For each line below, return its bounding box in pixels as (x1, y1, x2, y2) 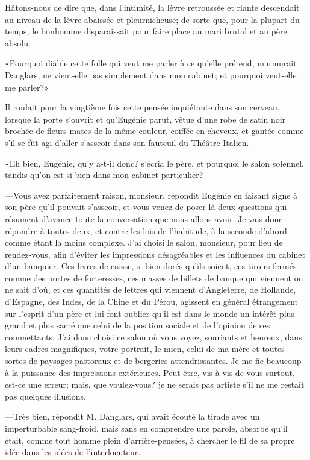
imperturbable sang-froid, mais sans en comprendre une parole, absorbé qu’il (5, 422, 288, 434)
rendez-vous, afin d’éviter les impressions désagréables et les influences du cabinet (5, 248, 305, 260)
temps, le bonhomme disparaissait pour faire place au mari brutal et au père (5, 25, 287, 37)
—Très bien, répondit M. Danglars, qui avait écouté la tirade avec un (5, 410, 260, 423)
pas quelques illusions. (5, 389, 86, 402)
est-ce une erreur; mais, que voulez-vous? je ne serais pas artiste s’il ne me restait (5, 378, 305, 391)
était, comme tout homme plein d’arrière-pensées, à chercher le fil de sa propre (5, 433, 295, 446)
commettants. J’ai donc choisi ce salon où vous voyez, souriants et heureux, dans (5, 330, 302, 343)
